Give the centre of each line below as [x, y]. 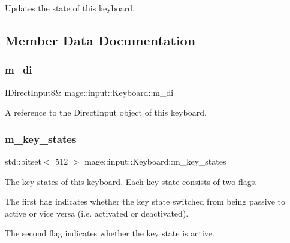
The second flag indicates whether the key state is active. [110, 233]
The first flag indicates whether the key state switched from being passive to [145, 201]
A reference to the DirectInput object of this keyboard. [106, 112]
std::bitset [23, 161]
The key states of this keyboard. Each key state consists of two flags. [131, 181]
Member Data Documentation [100, 40]
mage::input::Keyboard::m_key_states [155, 161]
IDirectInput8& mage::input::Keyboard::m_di [89, 92]
